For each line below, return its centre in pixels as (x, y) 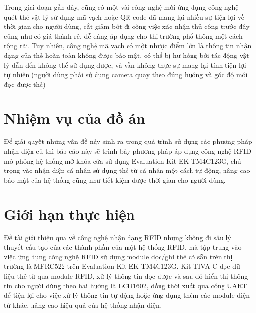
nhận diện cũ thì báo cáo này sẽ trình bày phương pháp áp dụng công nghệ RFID (128, 151)
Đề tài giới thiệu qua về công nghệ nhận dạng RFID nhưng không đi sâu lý (118, 237)
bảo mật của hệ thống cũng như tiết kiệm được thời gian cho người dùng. (115, 180)
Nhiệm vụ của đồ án (75, 118)
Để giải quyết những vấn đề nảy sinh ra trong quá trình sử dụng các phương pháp (128, 141)
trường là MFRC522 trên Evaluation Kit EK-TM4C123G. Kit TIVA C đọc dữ (122, 266)
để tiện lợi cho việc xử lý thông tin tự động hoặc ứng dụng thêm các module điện (127, 295)
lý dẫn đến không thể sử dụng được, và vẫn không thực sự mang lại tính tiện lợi (125, 65)
